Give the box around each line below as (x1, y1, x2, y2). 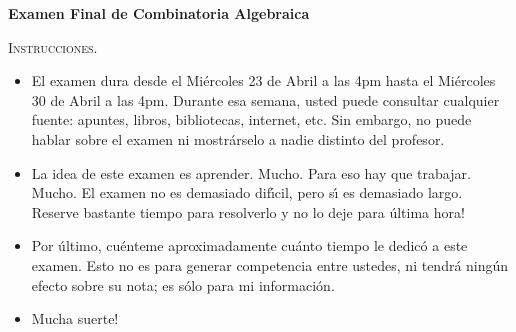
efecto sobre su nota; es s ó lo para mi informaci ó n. (31, 274, 335, 295)
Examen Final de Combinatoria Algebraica (8, 3, 310, 23)
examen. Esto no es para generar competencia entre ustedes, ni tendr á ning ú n (31, 254, 509, 275)
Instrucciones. (8, 36, 98, 57)
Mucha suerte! (31, 308, 119, 329)
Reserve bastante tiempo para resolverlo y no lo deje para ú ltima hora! (31, 201, 465, 222)
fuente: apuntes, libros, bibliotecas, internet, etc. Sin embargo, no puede (31, 109, 472, 130)
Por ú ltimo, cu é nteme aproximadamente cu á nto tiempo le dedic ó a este (31, 235, 468, 256)
